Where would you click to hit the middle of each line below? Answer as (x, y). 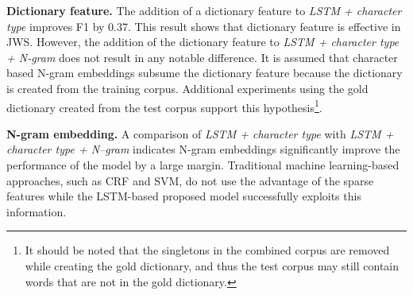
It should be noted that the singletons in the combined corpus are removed (207, 250)
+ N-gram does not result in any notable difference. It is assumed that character (202, 57)
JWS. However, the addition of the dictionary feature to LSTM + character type (203, 42)
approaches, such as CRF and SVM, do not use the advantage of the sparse (190, 180)
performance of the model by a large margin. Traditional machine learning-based (203, 165)
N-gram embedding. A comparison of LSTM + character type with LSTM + (200, 133)
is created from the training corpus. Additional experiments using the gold (187, 88)
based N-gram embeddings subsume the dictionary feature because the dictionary (205, 73)
